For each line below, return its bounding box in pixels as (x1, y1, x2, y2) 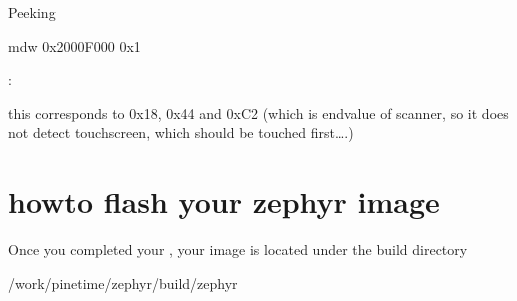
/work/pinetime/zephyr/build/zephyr (8, 272, 238, 293)
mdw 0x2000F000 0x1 (8, 35, 141, 56)
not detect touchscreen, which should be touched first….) (8, 122, 354, 143)
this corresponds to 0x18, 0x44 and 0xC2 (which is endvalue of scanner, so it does (8, 102, 509, 123)
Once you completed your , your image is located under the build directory (8, 239, 468, 260)
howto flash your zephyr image (8, 181, 440, 222)
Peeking (8, 2, 56, 22)
